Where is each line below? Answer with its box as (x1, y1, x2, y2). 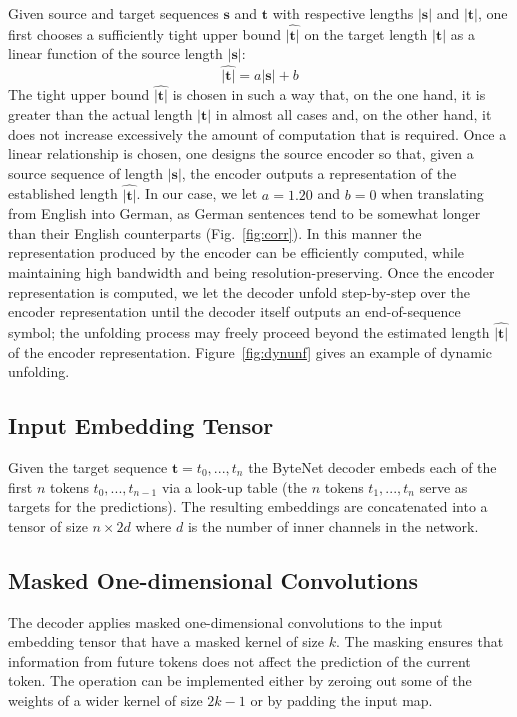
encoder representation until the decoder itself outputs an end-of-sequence (8, 301, 461, 322)
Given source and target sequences (8, 3, 219, 23)
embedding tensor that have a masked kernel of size (8, 631, 325, 652)
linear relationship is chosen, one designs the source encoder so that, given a (8, 143, 474, 164)
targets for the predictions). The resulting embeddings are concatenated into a (8, 496, 488, 517)
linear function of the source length (8, 43, 223, 64)
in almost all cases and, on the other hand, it (215, 104, 492, 125)
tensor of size (8, 515, 88, 536)
